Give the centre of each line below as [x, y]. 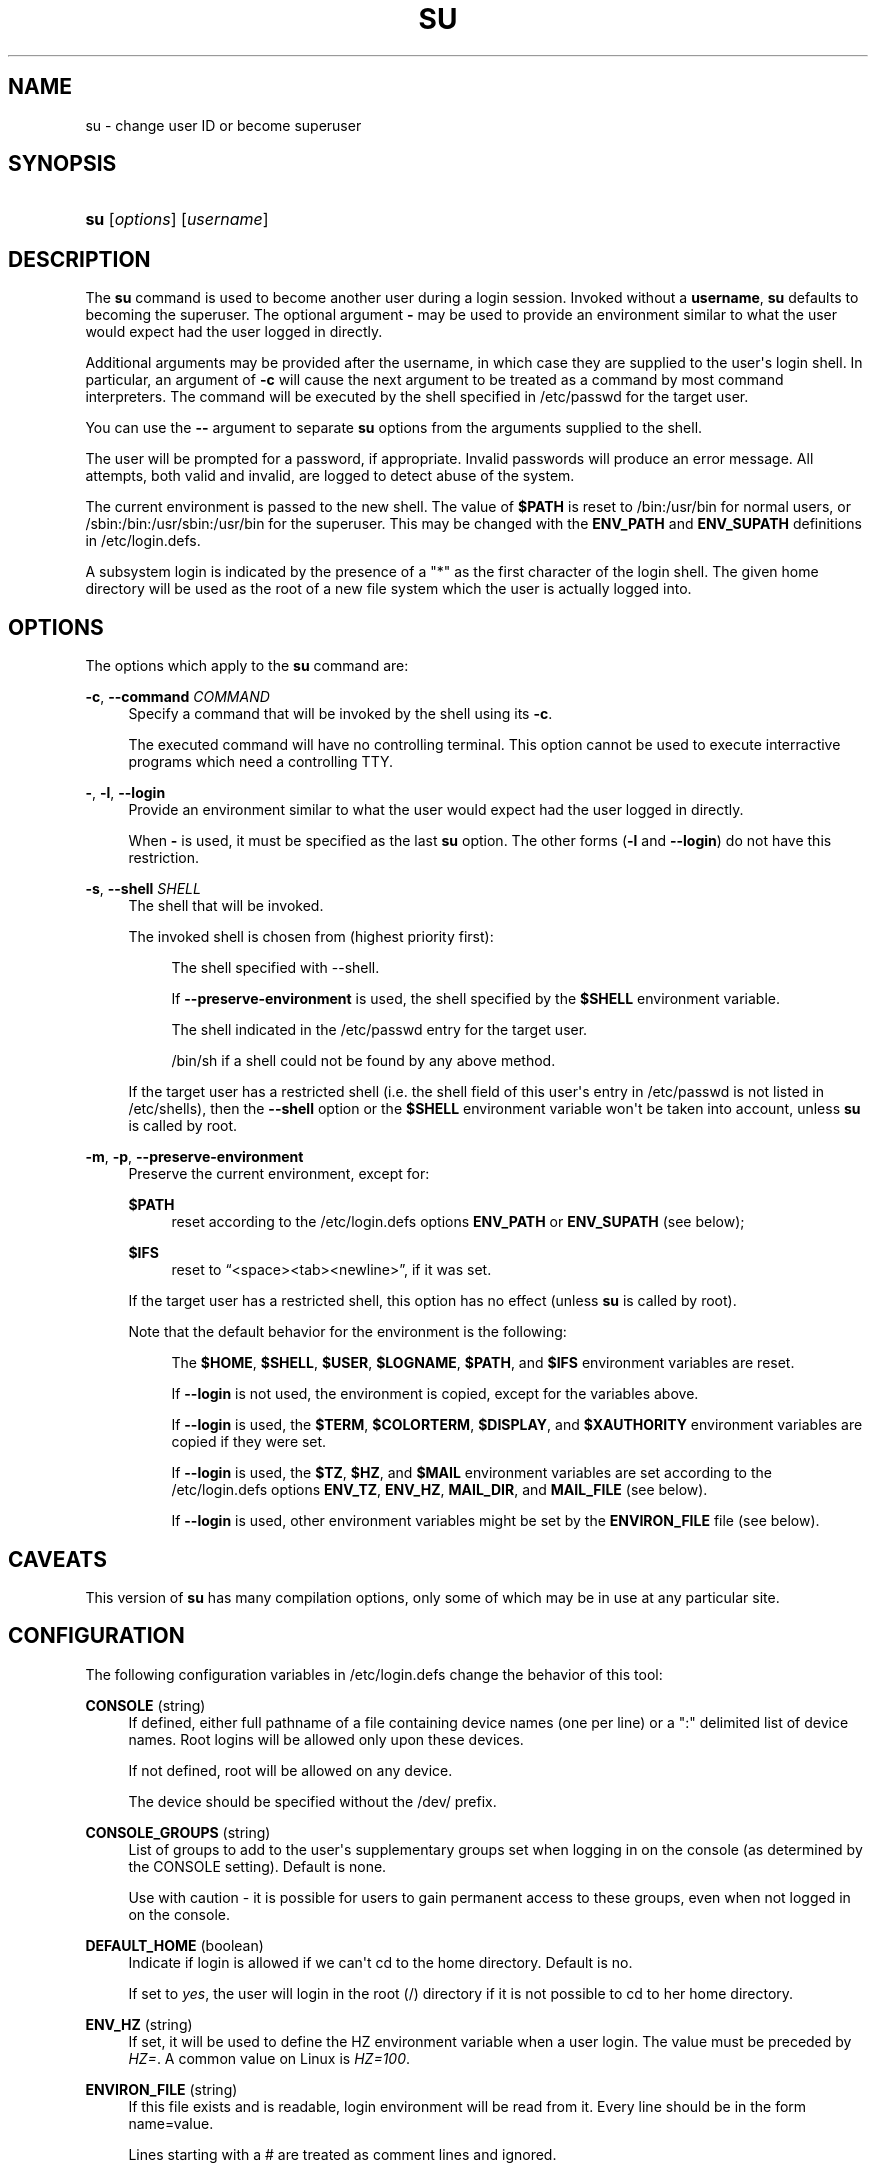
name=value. [171, 2123]
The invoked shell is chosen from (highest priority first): [311, 937]
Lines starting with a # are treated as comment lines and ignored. [342, 2154]
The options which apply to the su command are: [247, 666]
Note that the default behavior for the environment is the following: [347, 1332]
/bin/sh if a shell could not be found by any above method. [363, 1061]
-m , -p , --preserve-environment [194, 1157]
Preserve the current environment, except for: [279, 1174]
